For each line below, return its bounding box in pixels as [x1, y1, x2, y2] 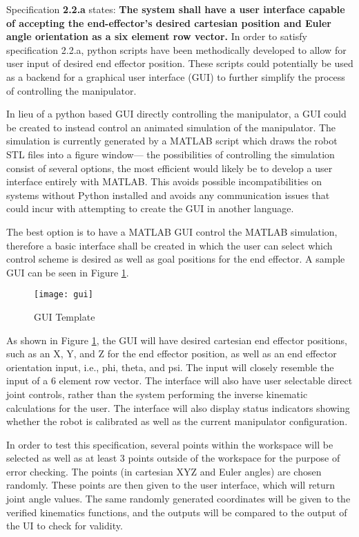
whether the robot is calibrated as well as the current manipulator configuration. [6, 414, 348, 428]
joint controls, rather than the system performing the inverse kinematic [6, 386, 308, 401]
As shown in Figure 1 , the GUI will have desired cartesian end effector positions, [6, 332, 347, 347]
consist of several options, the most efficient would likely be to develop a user [6, 160, 333, 175]
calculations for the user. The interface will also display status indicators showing [6, 400, 350, 415]
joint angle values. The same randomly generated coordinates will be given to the [6, 491, 351, 506]
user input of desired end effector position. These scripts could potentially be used [6, 56, 353, 70]
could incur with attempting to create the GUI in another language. [6, 201, 294, 216]
